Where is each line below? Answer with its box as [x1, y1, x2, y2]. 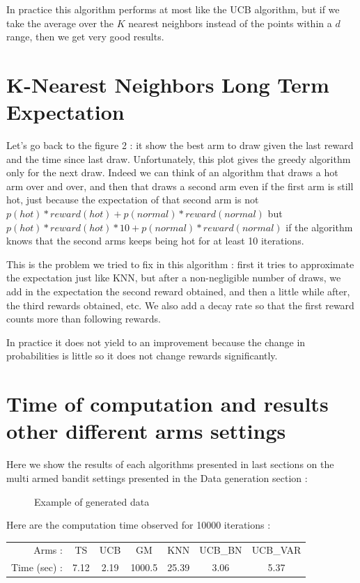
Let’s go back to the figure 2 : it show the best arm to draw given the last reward [6, 138, 354, 153]
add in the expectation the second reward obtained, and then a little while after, [6, 284, 350, 299]
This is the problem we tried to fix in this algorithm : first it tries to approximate [6, 256, 354, 271]
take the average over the [6, 15, 114, 30]
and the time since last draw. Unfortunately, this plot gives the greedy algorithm [6, 151, 351, 166]
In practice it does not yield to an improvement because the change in [6, 334, 306, 349]
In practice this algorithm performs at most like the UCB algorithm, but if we [6, 2, 340, 16]
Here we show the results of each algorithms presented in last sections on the [6, 457, 334, 472]
